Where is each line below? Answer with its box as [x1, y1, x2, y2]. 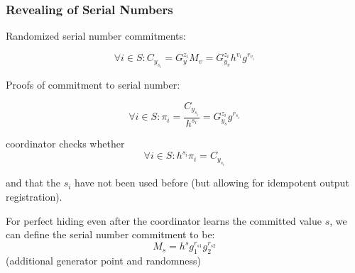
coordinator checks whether [6, 136, 125, 151]
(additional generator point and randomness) [6, 253, 201, 268]
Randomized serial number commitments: [6, 28, 186, 43]
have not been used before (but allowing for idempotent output [75, 175, 349, 190]
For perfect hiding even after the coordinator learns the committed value [6, 213, 322, 228]
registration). [6, 189, 62, 204]
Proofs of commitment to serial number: [6, 77, 180, 92]
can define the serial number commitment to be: [6, 227, 215, 242]
